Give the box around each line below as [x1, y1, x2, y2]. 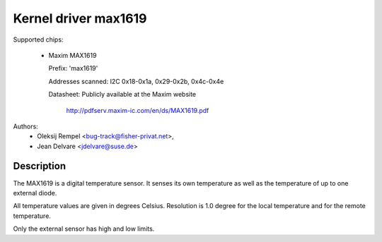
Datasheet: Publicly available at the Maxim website [48, 90, 197, 99]
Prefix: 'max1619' [48, 64, 98, 73]
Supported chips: [13, 35, 64, 44]
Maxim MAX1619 [48, 51, 97, 59]
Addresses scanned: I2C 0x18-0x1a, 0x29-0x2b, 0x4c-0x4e [48, 77, 224, 85]
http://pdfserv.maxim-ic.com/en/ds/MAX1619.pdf [66, 106, 209, 114]
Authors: [13, 122, 38, 131]
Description [13, 160, 66, 172]
